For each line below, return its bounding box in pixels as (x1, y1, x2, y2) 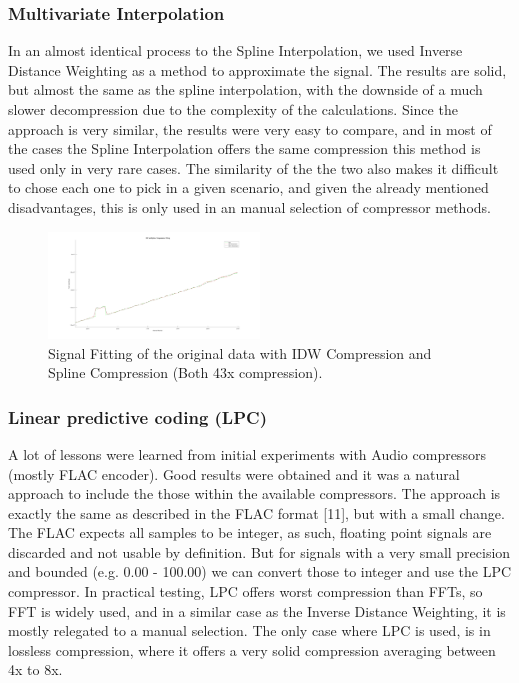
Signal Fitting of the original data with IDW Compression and (48, 342, 432, 363)
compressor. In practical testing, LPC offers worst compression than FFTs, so (8, 581, 483, 602)
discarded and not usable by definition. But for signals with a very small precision (8, 541, 511, 562)
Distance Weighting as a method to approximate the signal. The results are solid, (8, 59, 507, 80)
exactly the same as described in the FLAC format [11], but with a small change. (8, 502, 505, 523)
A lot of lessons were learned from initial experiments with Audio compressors (8, 443, 486, 464)
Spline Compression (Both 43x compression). (48, 362, 323, 383)
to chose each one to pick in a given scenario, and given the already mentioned (8, 177, 489, 198)
